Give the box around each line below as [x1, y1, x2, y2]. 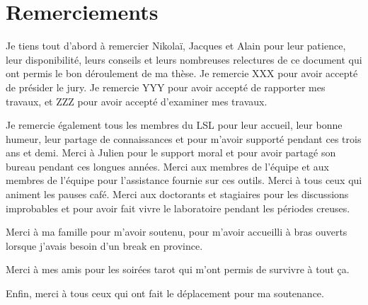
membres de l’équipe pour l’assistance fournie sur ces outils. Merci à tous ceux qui [6, 173, 362, 188]
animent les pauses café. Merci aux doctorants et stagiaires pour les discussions [6, 187, 349, 202]
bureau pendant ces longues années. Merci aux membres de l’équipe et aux [6, 159, 329, 173]
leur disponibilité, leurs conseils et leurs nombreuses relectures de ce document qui [6, 52, 362, 67]
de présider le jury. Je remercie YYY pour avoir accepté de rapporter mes [6, 79, 326, 94]
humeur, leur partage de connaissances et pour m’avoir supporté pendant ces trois [6, 131, 362, 146]
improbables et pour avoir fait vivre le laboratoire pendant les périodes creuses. [6, 200, 350, 215]
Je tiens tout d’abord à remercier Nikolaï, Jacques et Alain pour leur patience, [6, 38, 346, 53]
